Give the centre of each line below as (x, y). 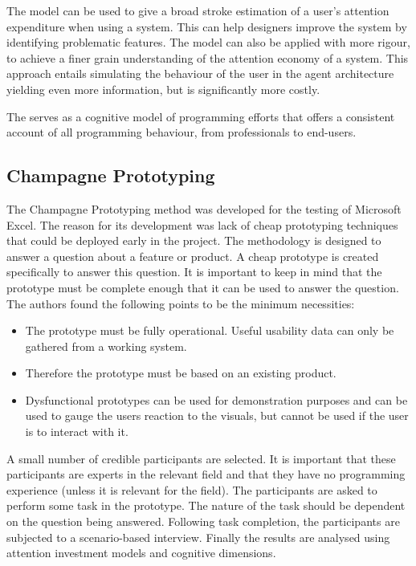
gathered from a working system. (106, 346)
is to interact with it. (77, 432)
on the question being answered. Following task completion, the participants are (203, 521)
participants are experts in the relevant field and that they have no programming (206, 474)
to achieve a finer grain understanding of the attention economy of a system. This (208, 57)
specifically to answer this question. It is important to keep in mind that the (194, 272)
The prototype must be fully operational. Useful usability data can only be (210, 330)
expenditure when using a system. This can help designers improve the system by (207, 26)
